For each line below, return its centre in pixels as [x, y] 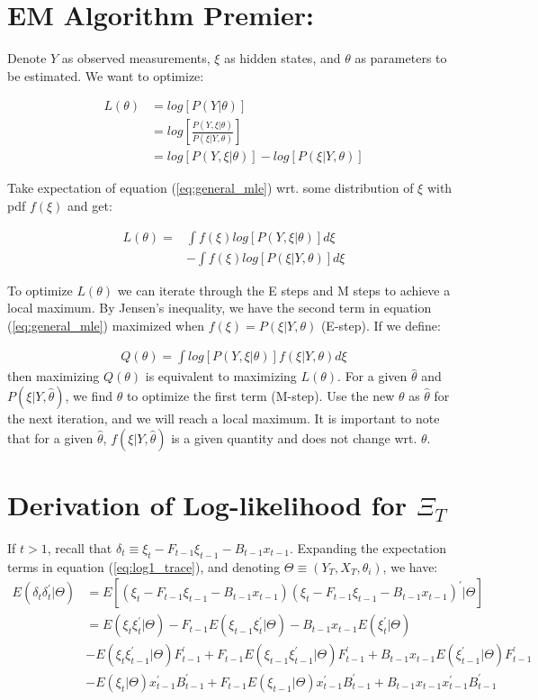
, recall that [80, 547]
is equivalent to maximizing [221, 376]
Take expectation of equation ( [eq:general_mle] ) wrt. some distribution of [211, 188]
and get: [90, 205]
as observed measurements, [136, 58]
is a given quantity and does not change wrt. [294, 437]
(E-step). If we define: [381, 325]
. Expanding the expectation [368, 547]
